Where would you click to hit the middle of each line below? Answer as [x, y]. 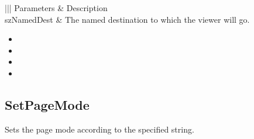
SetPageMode [47, 104]
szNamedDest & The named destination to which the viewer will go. [127, 19]
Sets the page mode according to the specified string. [99, 129]
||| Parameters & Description [56, 8]
